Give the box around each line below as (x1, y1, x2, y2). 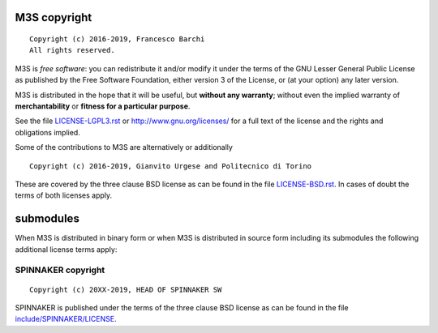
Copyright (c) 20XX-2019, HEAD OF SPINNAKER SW (29, 284, 222, 294)
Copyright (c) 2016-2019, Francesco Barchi (29, 35, 205, 44)
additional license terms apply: (15, 244, 118, 254)
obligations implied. (15, 127, 80, 137)
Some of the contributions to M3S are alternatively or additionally (15, 143, 233, 152)
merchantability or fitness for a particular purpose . (15, 101, 191, 111)
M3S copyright (15, 11, 92, 24)
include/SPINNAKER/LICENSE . (15, 314, 117, 324)
